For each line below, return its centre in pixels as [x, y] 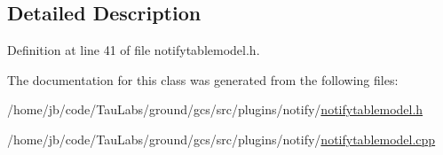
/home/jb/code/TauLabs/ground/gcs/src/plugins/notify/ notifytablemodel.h [215, 109]
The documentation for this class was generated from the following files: [203, 79]
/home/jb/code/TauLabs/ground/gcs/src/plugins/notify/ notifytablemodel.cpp [221, 139]
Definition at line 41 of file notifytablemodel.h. [134, 50]
